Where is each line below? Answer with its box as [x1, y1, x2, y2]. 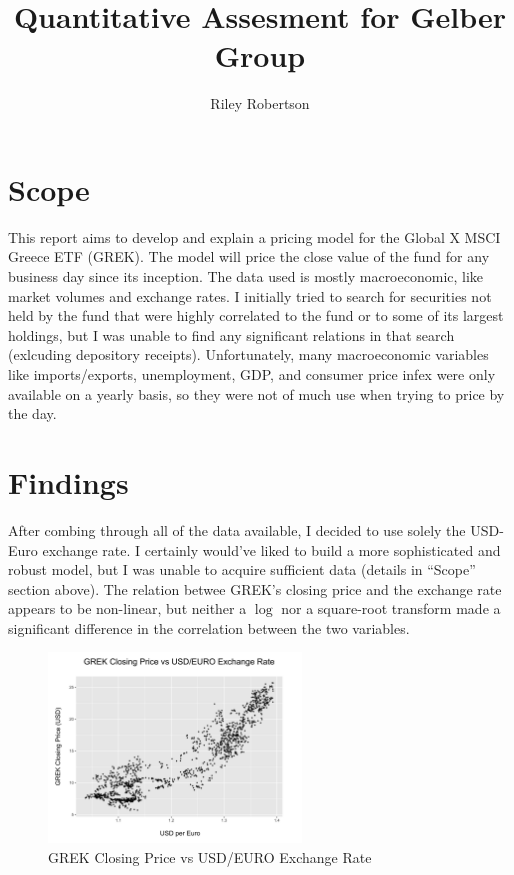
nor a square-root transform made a [281, 598, 501, 619]
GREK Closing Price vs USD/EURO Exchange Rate [48, 846, 372, 867]
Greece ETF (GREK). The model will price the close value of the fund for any [8, 246, 490, 267]
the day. [8, 403, 57, 424]
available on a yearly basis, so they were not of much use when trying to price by [8, 383, 505, 404]
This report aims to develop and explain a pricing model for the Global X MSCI [8, 226, 501, 247]
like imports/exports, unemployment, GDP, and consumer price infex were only [8, 364, 496, 384]
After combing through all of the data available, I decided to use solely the [8, 519, 466, 540]
